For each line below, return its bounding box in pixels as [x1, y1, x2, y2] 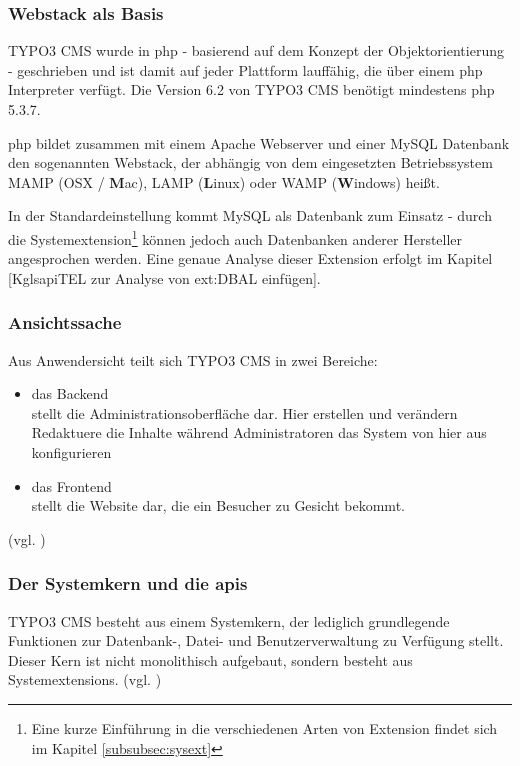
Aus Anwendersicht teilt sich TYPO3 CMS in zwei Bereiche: [8, 349, 378, 370]
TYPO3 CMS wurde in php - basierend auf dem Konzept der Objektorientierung [8, 40, 504, 61]
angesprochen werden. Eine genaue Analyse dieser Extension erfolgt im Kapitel [8, 248, 493, 269]
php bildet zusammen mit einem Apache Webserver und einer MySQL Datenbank [8, 132, 510, 153]
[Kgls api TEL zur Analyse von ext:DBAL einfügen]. [8, 267, 321, 288]
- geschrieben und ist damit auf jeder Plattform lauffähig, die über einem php [8, 59, 483, 80]
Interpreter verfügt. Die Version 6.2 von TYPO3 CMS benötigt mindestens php [8, 79, 495, 100]
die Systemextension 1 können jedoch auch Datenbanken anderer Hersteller [8, 225, 463, 249]
